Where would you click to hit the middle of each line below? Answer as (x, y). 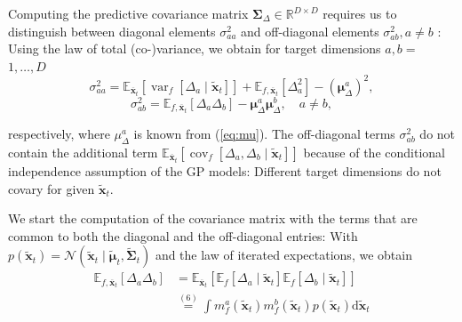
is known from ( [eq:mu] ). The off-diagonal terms (264, 134)
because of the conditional (374, 152)
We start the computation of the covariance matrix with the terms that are (213, 218)
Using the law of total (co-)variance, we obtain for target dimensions (195, 48)
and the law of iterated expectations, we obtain (283, 255)
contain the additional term (83, 152)
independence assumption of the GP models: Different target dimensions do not (225, 170)
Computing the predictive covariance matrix (128, 13)
